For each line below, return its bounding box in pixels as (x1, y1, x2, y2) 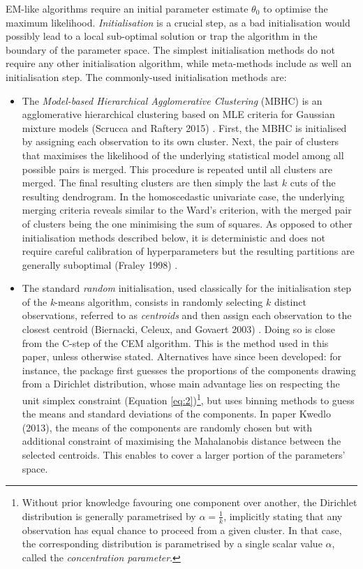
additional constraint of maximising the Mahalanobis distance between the (22, 434, 341, 448)
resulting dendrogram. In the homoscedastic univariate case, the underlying (22, 189, 345, 203)
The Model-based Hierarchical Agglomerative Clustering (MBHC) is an (22, 93, 323, 108)
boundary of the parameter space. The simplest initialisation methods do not (6, 42, 335, 57)
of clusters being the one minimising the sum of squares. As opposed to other (22, 216, 353, 230)
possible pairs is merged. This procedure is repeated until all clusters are (22, 161, 333, 176)
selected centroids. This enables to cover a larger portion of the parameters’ (22, 448, 346, 462)
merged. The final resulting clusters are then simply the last (22, 175, 279, 190)
